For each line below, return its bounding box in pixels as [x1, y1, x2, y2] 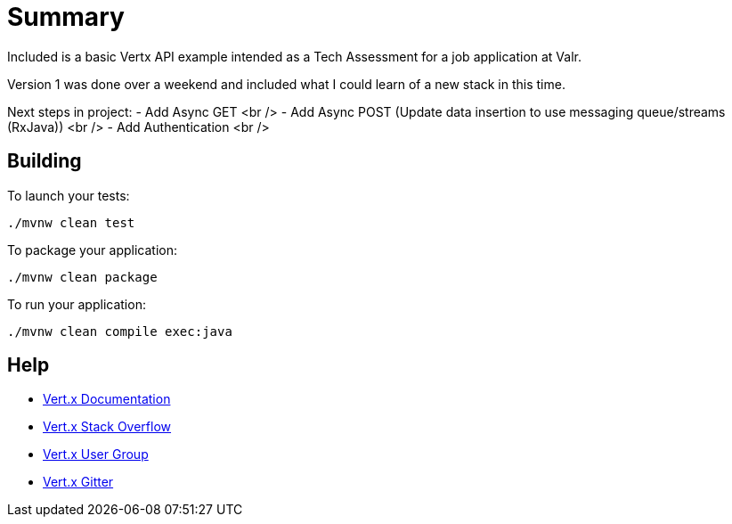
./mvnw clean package [7, 269, 158, 284]
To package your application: [7, 242, 178, 258]
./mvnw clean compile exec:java [7, 323, 232, 339]
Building [7, 150, 82, 173]
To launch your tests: [7, 187, 130, 203]
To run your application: [7, 296, 146, 312]
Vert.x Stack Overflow [43, 419, 172, 435]
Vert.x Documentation [43, 391, 171, 407]
